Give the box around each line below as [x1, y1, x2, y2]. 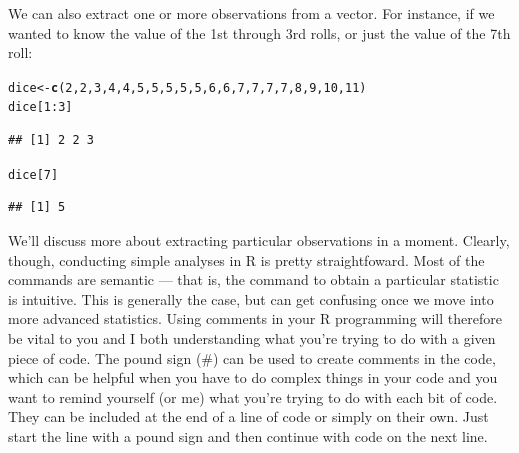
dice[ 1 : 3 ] [8, 100, 73, 115]
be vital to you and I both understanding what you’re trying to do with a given [8, 327, 496, 348]
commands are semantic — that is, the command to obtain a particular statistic [8, 269, 499, 290]
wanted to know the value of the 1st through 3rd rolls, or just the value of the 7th [8, 22, 511, 43]
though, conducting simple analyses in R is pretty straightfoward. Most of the [8, 249, 485, 270]
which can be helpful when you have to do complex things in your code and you [8, 367, 498, 388]
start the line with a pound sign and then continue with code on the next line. [8, 425, 488, 446]
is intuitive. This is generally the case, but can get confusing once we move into [8, 288, 494, 309]
